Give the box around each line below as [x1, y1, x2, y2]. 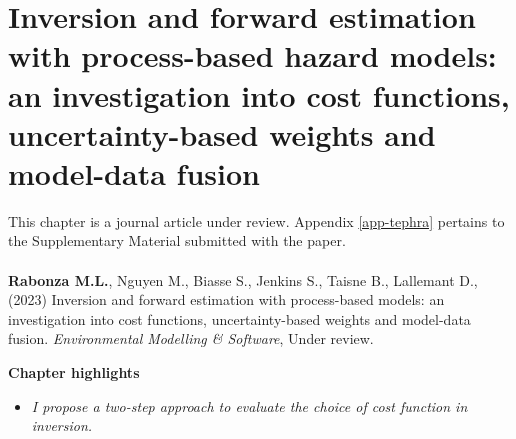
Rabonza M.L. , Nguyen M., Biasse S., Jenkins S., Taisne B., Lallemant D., [8, 269, 478, 290]
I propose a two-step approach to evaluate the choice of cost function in [31, 395, 468, 416]
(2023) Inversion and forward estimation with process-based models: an [8, 289, 445, 310]
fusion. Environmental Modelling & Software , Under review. [8, 328, 374, 349]
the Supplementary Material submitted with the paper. [8, 230, 346, 251]
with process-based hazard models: [8, 35, 497, 76]
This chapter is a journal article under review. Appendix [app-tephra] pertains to [8, 210, 505, 231]
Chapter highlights [8, 362, 140, 383]
